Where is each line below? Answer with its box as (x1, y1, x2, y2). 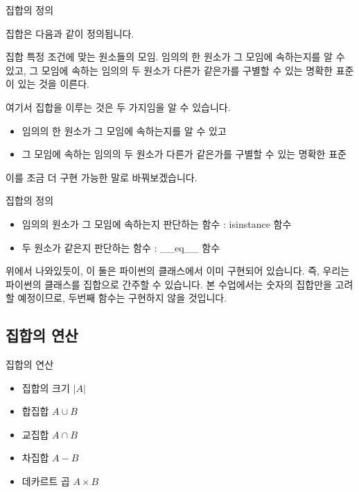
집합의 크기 (21, 380, 70, 395)
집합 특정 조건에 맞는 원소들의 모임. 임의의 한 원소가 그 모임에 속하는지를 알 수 (6, 49, 345, 64)
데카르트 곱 (21, 474, 70, 489)
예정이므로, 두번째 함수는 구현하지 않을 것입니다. (17, 290, 227, 305)
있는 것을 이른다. (17, 76, 89, 91)
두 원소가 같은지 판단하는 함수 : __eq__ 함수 (21, 240, 220, 254)
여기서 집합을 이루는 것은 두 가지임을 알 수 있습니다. (6, 99, 231, 114)
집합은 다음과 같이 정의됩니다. (6, 26, 134, 40)
